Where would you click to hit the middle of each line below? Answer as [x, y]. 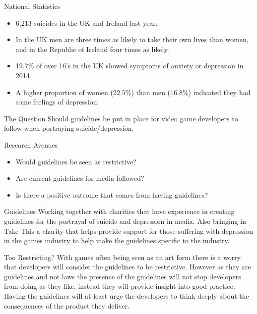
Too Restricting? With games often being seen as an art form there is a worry [123, 257]
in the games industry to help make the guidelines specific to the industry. [117, 240]
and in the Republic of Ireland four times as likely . [92, 49]
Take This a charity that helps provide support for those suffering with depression [129, 231]
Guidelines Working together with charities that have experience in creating [119, 211]
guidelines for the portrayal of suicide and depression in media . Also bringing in [125, 221]
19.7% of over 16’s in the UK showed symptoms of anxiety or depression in [129, 66]
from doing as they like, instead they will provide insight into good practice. [120, 286]
